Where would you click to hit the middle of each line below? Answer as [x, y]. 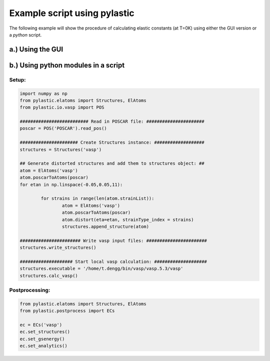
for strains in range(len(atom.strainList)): [97, 199]
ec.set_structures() [45, 332]
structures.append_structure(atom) [105, 226]
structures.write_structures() [58, 248]
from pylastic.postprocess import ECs [67, 311]
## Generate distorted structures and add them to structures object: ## [112, 163]
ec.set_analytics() [43, 346]
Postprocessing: [30, 290]
